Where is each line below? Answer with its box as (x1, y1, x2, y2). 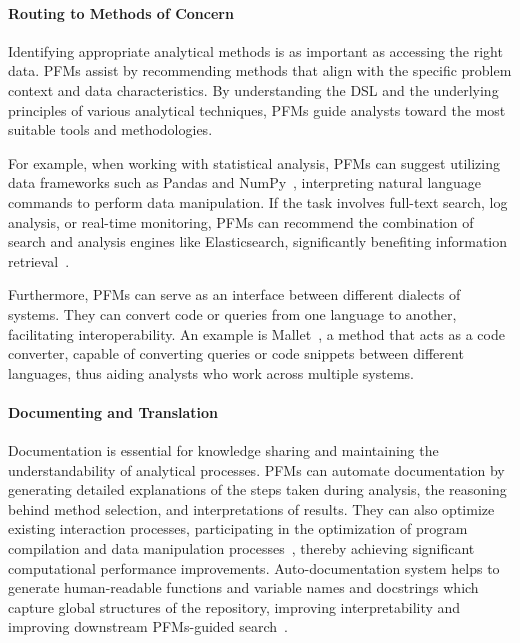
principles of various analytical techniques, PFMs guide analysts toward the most (8, 99, 506, 120)
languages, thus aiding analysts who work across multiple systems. (8, 362, 414, 383)
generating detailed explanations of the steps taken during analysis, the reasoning (8, 479, 507, 500)
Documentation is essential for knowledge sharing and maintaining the (8, 440, 439, 461)
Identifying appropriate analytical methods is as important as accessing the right (8, 40, 503, 61)
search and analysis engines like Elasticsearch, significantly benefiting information (8, 231, 508, 252)
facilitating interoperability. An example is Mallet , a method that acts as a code (8, 323, 505, 344)
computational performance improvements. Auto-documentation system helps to (8, 557, 500, 578)
